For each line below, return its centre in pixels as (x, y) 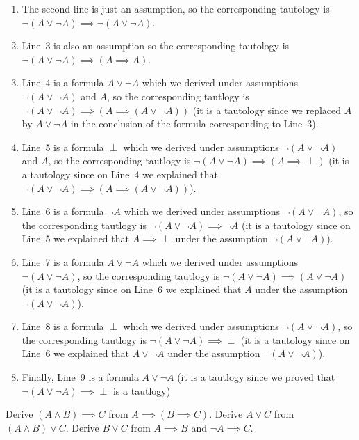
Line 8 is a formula (63, 326)
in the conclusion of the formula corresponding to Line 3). (194, 124)
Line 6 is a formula (63, 211)
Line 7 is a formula (63, 261)
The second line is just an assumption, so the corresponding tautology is (176, 8)
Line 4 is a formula (63, 82)
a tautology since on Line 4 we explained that (120, 174)
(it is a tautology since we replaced (267, 110)
